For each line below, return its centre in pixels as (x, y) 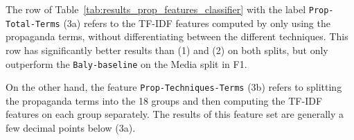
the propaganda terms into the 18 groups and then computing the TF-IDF (164, 100)
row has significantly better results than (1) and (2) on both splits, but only (167, 50)
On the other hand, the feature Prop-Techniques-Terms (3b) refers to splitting (174, 87)
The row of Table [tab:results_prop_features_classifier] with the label (156, 9)
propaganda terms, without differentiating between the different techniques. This (177, 36)
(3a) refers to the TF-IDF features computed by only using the (197, 23)
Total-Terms (33, 24)
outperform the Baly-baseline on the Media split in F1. (126, 63)
